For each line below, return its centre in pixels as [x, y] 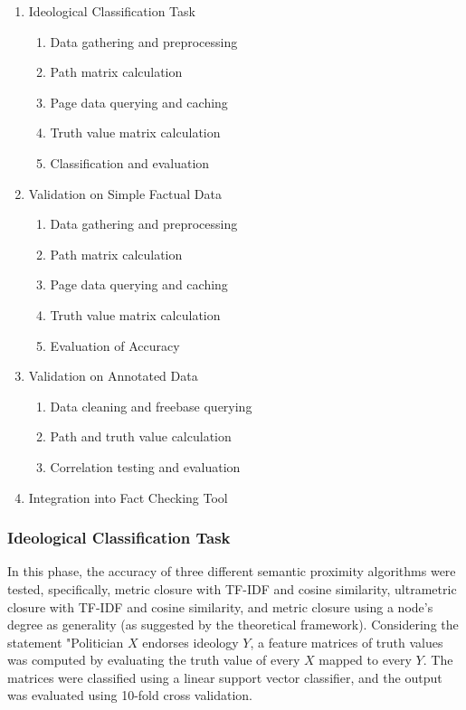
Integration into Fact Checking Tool [128, 497]
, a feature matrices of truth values [347, 642]
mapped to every [365, 660]
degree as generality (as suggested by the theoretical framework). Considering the [233, 625]
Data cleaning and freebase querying [151, 406]
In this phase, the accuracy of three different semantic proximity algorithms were [232, 571]
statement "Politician [66, 642]
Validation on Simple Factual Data [125, 193]
